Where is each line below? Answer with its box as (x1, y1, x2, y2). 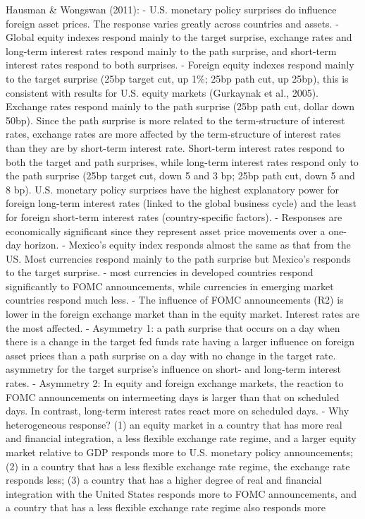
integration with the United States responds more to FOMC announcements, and (6, 486, 357, 501)
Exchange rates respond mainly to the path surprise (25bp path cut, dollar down (6, 99, 355, 114)
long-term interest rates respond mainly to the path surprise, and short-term (6, 43, 337, 58)
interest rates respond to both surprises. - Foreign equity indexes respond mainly (6, 57, 354, 72)
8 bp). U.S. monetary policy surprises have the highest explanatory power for (6, 181, 340, 196)
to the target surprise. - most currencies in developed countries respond (6, 265, 314, 280)
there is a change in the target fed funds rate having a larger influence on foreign (6, 334, 355, 349)
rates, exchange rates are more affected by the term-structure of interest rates (6, 126, 341, 141)
